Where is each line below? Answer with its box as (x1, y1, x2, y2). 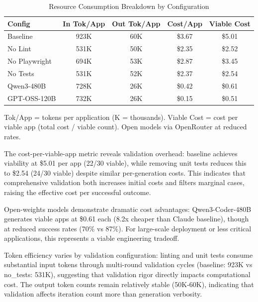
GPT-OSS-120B (7, 93, 56, 103)
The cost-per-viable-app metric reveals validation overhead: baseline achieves (4, 148, 238, 158)
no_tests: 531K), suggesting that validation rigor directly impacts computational (4, 269, 251, 280)
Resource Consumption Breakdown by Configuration (49, 1, 209, 11)
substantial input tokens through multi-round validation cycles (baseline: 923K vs (4, 259, 253, 270)
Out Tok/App (112, 18, 161, 28)
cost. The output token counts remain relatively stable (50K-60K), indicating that (4, 279, 254, 289)
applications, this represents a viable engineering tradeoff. (4, 233, 179, 243)
